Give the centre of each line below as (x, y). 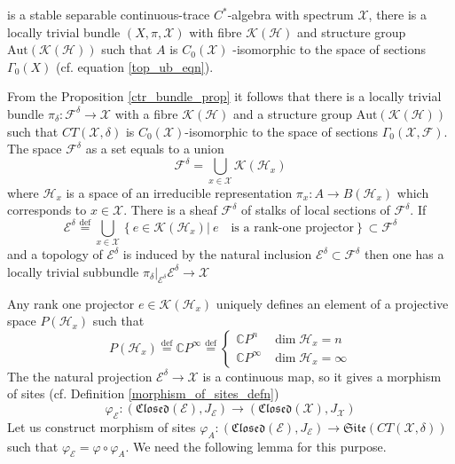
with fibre (216, 31)
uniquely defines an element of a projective (332, 303)
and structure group (352, 31)
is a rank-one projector (293, 228)
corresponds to (47, 210)
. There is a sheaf (170, 210)
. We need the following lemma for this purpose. (256, 446)
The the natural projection (80, 376)
